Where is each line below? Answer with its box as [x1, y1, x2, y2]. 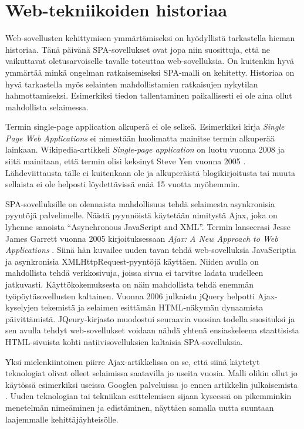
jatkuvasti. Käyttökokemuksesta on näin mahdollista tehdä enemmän [5, 278, 254, 290]
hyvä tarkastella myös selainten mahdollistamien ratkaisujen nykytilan [5, 77, 258, 90]
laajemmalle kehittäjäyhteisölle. [5, 413, 119, 425]
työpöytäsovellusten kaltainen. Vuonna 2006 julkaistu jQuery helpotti [5, 289, 255, 302]
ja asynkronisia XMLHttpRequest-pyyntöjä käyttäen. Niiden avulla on [5, 255, 259, 267]
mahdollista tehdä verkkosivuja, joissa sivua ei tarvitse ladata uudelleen [5, 266, 264, 279]
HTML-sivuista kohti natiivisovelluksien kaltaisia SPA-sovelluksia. [5, 335, 243, 347]
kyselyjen [5, 301, 39, 313]
